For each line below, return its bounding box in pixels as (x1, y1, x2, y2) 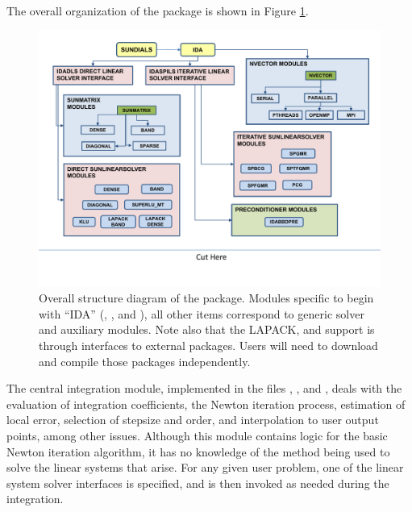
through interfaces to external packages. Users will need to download (39, 336, 378, 353)
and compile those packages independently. (39, 352, 251, 369)
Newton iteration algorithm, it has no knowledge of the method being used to (6, 443, 390, 460)
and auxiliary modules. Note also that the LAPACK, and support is (39, 321, 375, 338)
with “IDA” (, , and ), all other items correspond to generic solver (39, 305, 364, 322)
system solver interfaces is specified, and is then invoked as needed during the (6, 474, 389, 491)
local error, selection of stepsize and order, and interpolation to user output (6, 411, 379, 428)
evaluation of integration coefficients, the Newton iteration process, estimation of (6, 395, 406, 412)
